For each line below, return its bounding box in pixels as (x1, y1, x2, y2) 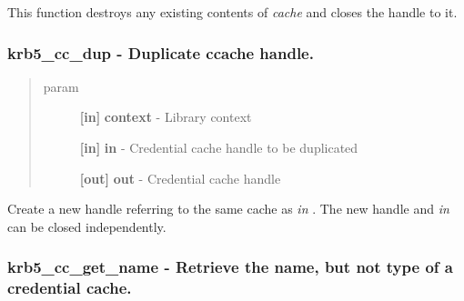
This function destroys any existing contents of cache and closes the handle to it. (7, 3, 458, 21)
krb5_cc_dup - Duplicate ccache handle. (7, 41, 314, 64)
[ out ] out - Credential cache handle (79, 168, 281, 187)
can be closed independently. (7, 216, 166, 236)
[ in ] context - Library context (79, 107, 252, 126)
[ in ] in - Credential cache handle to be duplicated (79, 138, 358, 156)
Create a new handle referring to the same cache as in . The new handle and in (7, 199, 449, 218)
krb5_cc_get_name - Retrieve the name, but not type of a (7, 256, 453, 278)
